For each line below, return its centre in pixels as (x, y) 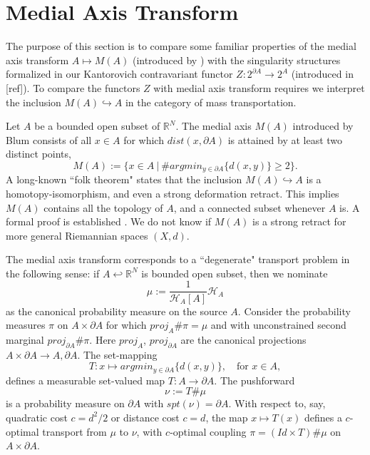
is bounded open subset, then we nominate (235, 273)
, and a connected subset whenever (250, 207)
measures (26, 325)
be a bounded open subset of (97, 126)
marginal (25, 339)
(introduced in (322, 74)
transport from (74, 431)
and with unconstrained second (278, 325)
